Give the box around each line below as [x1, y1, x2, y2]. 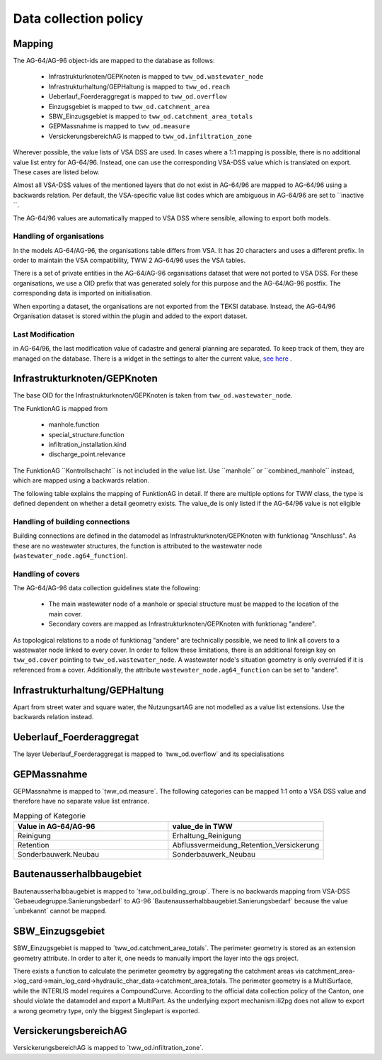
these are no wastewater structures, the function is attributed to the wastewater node [13, 541, 262, 550]
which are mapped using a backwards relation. [13, 476, 150, 485]
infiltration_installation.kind [48, 440, 127, 449]
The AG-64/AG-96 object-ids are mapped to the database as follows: [13, 57, 215, 65]
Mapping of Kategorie [13, 811, 86, 821]
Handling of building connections [13, 517, 130, 526]
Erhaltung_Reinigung [172, 831, 242, 841]
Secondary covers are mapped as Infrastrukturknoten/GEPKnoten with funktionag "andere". [48, 620, 316, 628]
